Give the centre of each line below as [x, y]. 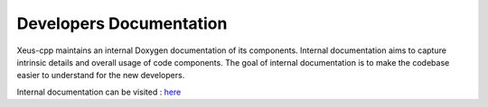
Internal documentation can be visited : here [99, 92]
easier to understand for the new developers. [101, 76]
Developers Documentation [122, 23]
